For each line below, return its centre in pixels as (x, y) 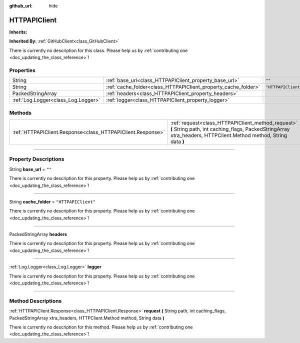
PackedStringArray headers (38, 234)
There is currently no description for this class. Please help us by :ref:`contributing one (98, 50)
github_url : (21, 6)
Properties (22, 70)
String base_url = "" (30, 169)
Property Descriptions (37, 159)
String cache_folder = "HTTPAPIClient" (52, 201)
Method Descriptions (35, 301)
